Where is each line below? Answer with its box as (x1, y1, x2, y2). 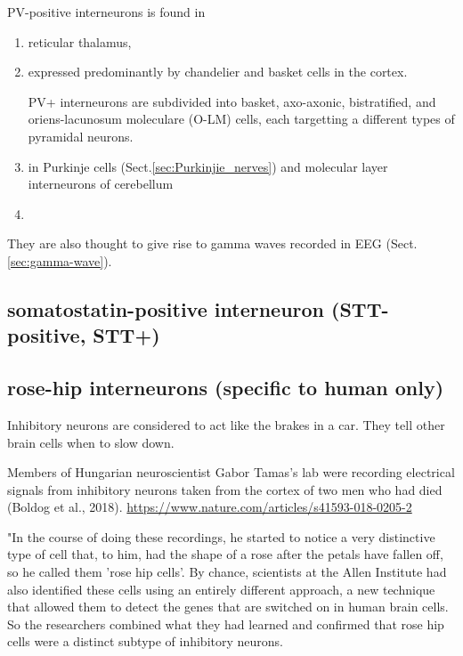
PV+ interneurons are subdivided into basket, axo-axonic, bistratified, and (28, 92, 436, 110)
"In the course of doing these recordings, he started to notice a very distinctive (7, 527, 435, 546)
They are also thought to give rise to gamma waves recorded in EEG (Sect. (7, 234, 418, 253)
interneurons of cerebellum (28, 174, 174, 193)
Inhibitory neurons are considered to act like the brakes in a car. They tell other (7, 415, 445, 433)
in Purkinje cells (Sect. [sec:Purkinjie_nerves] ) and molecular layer (28, 157, 388, 175)
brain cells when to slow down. (7, 433, 175, 451)
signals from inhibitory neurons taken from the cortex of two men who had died (7, 480, 443, 498)
